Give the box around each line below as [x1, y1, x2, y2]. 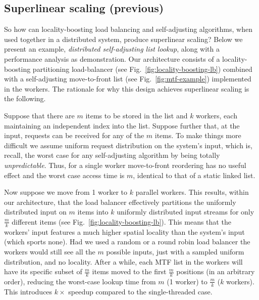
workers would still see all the [4, 246, 95, 256]
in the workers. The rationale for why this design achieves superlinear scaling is [4, 83, 249, 94]
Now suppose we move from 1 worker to [4, 187, 128, 197]
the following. [4, 93, 46, 104]
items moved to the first [92, 266, 167, 277]
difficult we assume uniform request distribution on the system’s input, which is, [4, 140, 252, 150]
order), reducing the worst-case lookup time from [4, 276, 156, 286]
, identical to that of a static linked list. [133, 169, 255, 180]
